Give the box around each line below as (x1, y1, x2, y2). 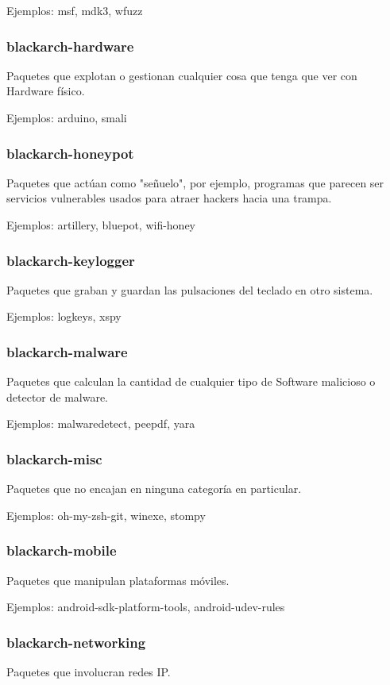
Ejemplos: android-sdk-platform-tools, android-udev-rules (6, 598, 285, 615)
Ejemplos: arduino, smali (6, 110, 127, 125)
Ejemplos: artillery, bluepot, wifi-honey (6, 217, 196, 233)
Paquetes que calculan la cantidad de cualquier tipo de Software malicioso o (6, 373, 376, 390)
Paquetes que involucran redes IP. (6, 664, 171, 680)
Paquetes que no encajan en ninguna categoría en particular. (6, 480, 302, 497)
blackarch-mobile (6, 541, 117, 560)
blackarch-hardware (6, 36, 134, 56)
